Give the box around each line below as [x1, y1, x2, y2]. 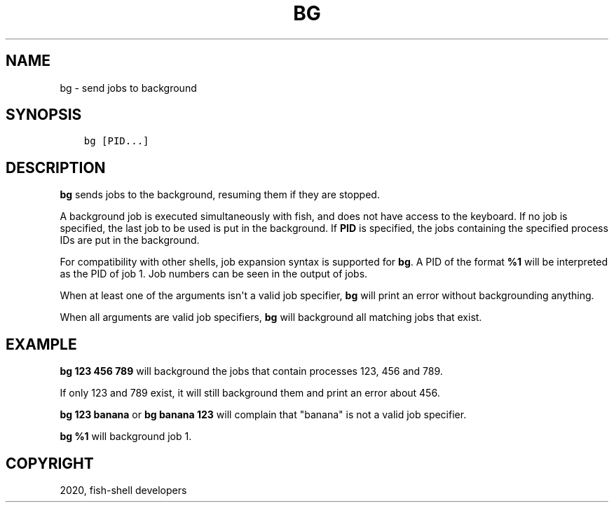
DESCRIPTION [6, 158, 106, 177]
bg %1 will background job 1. [60, 430, 192, 443]
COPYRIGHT [6, 454, 94, 472]
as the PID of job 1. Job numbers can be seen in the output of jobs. [60, 268, 368, 280]
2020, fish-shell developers [60, 483, 187, 496]
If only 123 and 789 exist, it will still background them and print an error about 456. [60, 387, 440, 399]
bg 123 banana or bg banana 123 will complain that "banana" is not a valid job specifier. [60, 409, 467, 421]
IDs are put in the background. [60, 234, 200, 247]
